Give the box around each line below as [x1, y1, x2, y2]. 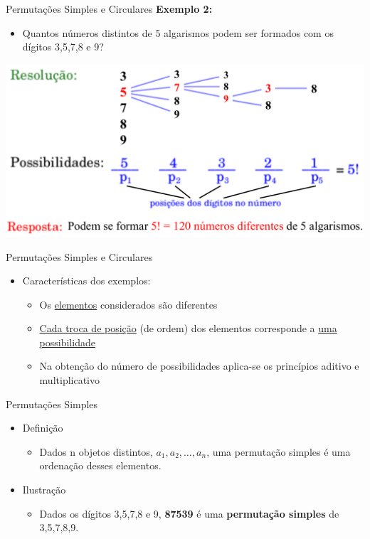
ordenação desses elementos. [39, 458, 162, 473]
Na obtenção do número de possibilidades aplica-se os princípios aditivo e [39, 358, 359, 373]
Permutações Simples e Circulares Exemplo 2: [6, 1, 213, 16]
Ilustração [22, 482, 66, 497]
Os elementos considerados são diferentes [39, 297, 218, 311]
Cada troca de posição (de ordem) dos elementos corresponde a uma [39, 321, 337, 336]
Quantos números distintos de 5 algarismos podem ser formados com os [22, 25, 334, 40]
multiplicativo [39, 373, 100, 388]
